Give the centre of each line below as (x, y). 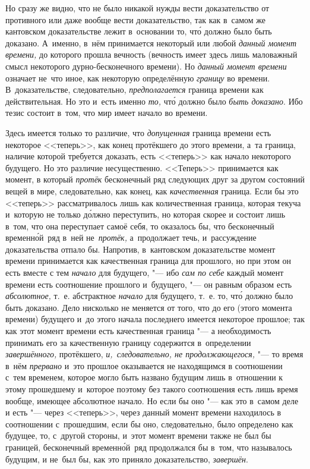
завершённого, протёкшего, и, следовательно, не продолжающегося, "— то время (154, 354)
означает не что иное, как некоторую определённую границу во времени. (138, 78)
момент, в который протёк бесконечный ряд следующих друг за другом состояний (155, 179)
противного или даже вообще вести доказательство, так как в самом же (135, 19)
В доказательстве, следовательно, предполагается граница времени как (135, 89)
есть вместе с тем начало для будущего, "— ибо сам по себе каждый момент (145, 273)
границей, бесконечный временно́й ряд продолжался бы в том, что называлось (149, 447)
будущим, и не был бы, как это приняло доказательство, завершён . (127, 459)
